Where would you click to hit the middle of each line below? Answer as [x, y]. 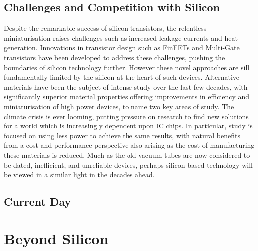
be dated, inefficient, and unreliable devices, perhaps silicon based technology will [128, 165]
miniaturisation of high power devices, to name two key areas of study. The [119, 106]
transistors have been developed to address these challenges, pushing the [115, 57]
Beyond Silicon [56, 238]
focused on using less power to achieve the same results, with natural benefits [122, 135]
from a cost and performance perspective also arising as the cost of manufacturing [129, 145]
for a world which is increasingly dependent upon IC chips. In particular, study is [128, 126]
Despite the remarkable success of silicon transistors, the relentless [105, 28]
